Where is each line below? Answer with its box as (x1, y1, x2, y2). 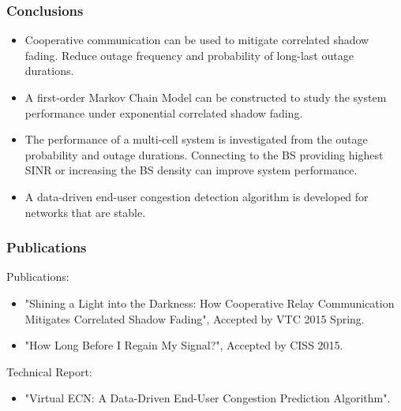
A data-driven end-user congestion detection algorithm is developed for (24, 188, 369, 204)
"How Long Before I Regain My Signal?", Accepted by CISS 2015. (24, 337, 343, 353)
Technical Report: (6, 363, 92, 379)
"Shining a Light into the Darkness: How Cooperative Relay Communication (24, 294, 395, 311)
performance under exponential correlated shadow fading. (24, 104, 303, 121)
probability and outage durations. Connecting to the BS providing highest (24, 146, 384, 163)
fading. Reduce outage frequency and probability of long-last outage (24, 47, 354, 63)
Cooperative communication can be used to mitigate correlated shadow (24, 32, 369, 48)
